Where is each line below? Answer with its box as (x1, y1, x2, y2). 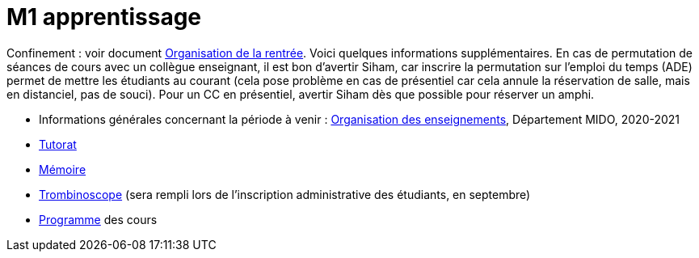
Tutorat (39, 137, 77, 151)
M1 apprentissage (6, 3, 202, 31)
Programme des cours (39, 212, 158, 226)
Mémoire (39, 162, 86, 176)
